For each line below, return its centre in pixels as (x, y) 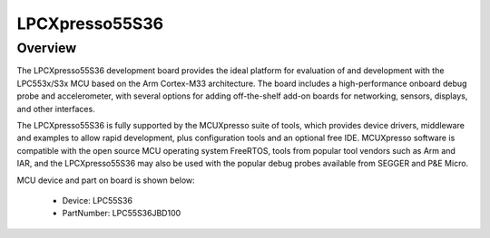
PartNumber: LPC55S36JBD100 (122, 214)
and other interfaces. (56, 109)
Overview (47, 48)
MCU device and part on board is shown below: (106, 180)
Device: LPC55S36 (98, 200)
